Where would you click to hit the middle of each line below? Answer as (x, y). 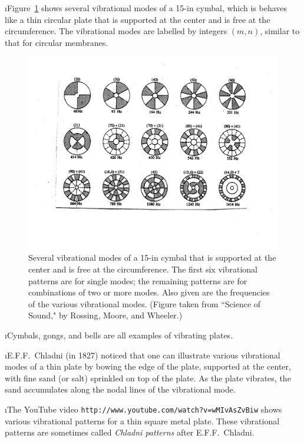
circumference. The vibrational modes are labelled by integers (116, 31)
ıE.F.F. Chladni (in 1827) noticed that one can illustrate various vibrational (143, 355)
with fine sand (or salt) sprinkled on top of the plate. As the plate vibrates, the (148, 378)
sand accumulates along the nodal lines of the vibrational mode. (120, 389)
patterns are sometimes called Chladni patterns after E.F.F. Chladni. (130, 432)
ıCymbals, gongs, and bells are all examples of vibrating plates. (119, 335)
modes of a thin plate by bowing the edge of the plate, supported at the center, (148, 366)
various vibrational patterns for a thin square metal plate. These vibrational (142, 421)
